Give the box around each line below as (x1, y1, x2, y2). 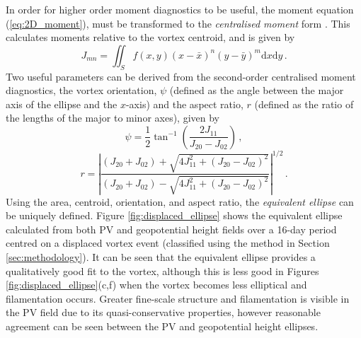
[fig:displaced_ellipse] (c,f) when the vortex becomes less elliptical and (6, 277, 307, 292)
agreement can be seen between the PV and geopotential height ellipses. (6, 318, 319, 333)
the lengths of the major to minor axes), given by (6, 110, 220, 125)
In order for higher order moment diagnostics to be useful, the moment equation (6, 2, 354, 16)
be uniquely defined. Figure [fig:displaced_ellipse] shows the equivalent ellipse (6, 208, 343, 223)
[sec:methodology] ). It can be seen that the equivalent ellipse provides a (6, 249, 316, 264)
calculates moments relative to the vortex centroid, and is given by (6, 30, 295, 45)
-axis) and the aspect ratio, (125, 96, 243, 111)
